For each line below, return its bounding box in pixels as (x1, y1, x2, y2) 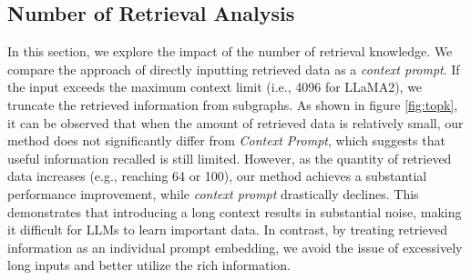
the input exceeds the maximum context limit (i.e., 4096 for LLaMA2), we (7, 77, 423, 96)
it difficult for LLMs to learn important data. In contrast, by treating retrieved (7, 220, 448, 239)
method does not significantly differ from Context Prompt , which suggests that (7, 131, 445, 150)
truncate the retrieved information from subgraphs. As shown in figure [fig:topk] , (7, 95, 458, 114)
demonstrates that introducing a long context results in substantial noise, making (7, 202, 462, 221)
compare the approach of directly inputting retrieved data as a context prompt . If (7, 59, 460, 78)
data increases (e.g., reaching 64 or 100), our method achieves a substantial (7, 166, 427, 185)
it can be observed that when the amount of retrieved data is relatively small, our (7, 113, 464, 132)
